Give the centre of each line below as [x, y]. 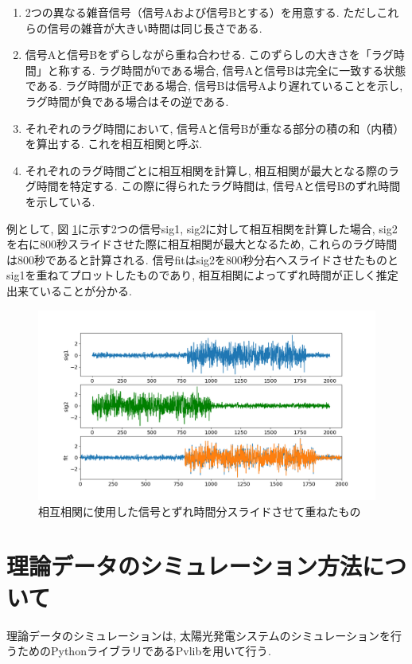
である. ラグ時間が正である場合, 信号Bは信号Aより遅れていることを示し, [214, 86]
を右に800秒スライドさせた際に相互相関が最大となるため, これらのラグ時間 [202, 244]
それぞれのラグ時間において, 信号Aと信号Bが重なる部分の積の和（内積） [215, 128]
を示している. [60, 201]
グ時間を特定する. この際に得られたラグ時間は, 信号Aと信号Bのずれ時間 [213, 186]
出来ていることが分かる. [69, 290]
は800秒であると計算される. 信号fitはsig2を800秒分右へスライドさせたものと [203, 259]
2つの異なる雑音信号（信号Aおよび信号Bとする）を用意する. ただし [201, 12]
